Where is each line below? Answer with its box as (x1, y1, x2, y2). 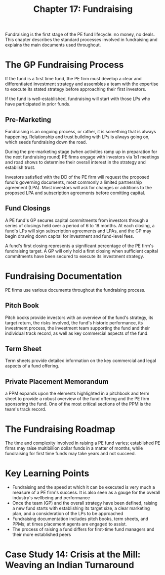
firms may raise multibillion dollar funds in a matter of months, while (5, 445, 143, 451)
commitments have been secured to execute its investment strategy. (5, 253, 144, 259)
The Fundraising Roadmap (5, 423, 116, 435)
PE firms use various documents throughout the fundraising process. (5, 287, 146, 293)
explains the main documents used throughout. (5, 42, 101, 48)
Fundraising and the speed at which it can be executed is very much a (12, 484, 155, 490)
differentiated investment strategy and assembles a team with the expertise (5, 81, 159, 87)
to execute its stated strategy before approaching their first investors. (5, 86, 147, 92)
